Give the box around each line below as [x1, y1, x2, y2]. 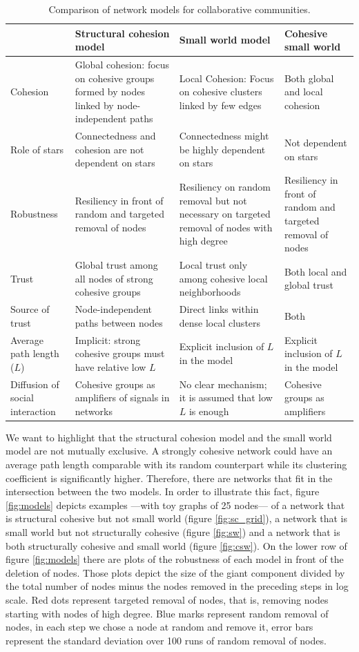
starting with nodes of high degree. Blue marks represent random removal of [6, 606, 329, 620]
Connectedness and [75, 128, 156, 143]
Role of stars [10, 142, 64, 156]
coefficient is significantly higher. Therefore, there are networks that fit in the [6, 470, 333, 485]
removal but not [179, 193, 247, 207]
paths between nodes [75, 315, 163, 329]
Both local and [284, 264, 347, 278]
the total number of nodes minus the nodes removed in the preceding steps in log [6, 579, 349, 593]
